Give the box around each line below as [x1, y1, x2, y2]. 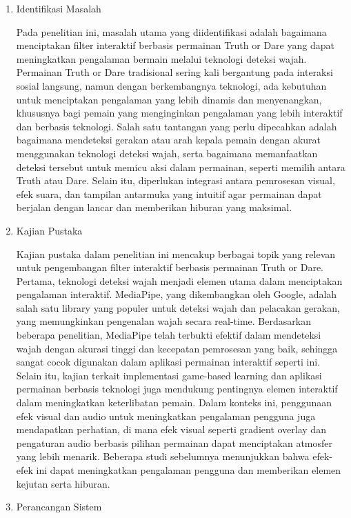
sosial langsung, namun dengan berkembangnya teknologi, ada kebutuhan [16, 78, 327, 92]
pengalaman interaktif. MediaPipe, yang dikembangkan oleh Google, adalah [16, 287, 337, 301]
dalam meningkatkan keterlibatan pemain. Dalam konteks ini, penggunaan [16, 395, 332, 410]
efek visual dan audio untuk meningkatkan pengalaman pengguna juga [16, 408, 316, 423]
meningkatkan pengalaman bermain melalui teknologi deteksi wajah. [16, 51, 307, 66]
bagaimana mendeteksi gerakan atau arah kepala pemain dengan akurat [16, 132, 321, 147]
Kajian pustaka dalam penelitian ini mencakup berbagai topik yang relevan [16, 246, 336, 261]
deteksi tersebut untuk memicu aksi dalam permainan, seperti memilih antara [16, 159, 345, 174]
